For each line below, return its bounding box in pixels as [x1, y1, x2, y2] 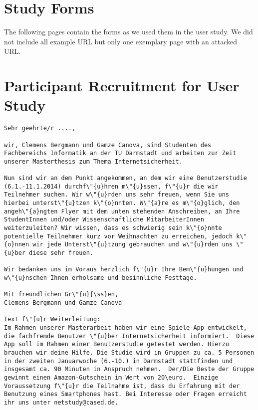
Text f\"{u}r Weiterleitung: [4, 316, 101, 323]
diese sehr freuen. [29, 249, 93, 257]
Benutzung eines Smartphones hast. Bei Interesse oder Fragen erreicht [4, 391, 247, 398]
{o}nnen [4, 241, 29, 248]
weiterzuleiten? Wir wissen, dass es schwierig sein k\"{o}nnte [4, 224, 222, 232]
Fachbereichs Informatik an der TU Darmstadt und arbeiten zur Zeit [4, 150, 237, 157]
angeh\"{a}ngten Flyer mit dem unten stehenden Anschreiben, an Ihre [4, 207, 240, 215]
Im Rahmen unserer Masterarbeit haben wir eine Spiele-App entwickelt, [4, 324, 247, 331]
